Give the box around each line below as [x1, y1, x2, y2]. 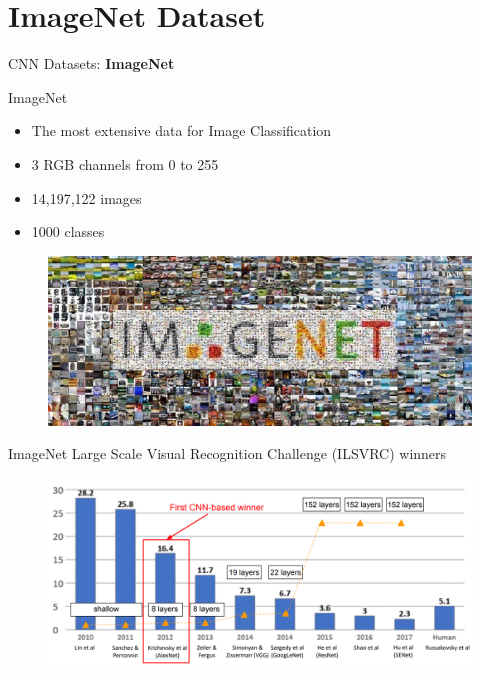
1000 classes [31, 221, 105, 242]
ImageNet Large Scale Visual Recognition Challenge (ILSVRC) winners [8, 443, 447, 464]
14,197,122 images [31, 187, 142, 208]
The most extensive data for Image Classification [31, 120, 332, 141]
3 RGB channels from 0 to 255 [31, 153, 219, 174]
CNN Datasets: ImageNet [8, 53, 175, 74]
